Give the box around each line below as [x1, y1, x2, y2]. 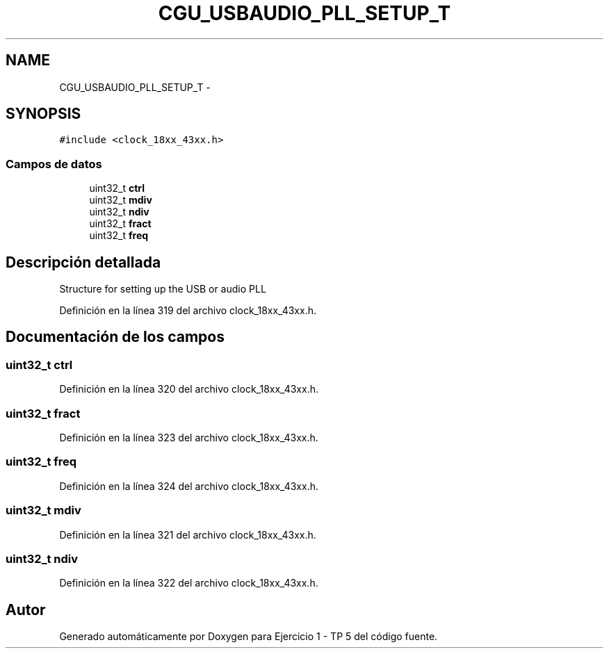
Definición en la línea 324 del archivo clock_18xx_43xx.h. [59, 480, 318, 492]
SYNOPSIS [6, 105, 81, 123]
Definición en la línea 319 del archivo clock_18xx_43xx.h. [59, 304, 317, 317]
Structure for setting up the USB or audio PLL [59, 283, 266, 295]
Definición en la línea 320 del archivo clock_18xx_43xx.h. [59, 383, 318, 395]
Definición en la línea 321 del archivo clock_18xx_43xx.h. [59, 528, 316, 541]
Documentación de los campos [6, 328, 225, 346]
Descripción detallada [6, 253, 161, 271]
